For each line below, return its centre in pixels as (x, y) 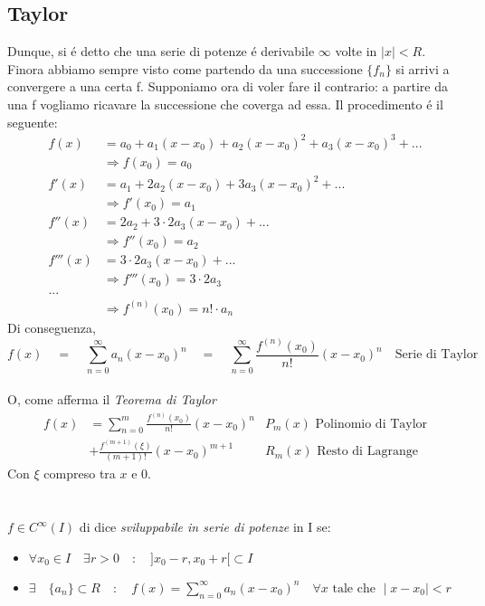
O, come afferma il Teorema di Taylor (112, 399)
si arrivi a (423, 68)
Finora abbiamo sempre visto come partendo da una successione (185, 68)
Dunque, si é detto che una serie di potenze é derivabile (161, 51)
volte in (356, 51)
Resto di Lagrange (367, 452)
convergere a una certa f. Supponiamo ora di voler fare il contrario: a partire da (228, 86)
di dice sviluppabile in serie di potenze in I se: (205, 527)
